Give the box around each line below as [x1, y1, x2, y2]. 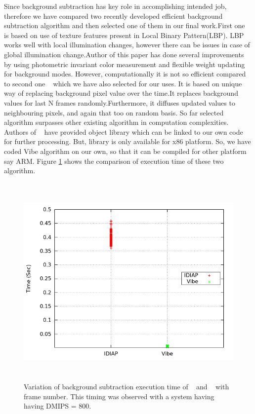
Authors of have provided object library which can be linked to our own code [4, 126, 243, 137]
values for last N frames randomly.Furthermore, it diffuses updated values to [4, 97, 235, 108]
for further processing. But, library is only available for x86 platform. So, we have [4, 136, 251, 147]
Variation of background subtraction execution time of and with [24, 381, 229, 392]
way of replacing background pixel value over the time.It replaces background [4, 88, 238, 98]
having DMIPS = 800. [24, 401, 91, 411]
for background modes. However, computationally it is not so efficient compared [4, 69, 246, 79]
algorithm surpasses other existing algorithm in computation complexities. [4, 117, 229, 127]
